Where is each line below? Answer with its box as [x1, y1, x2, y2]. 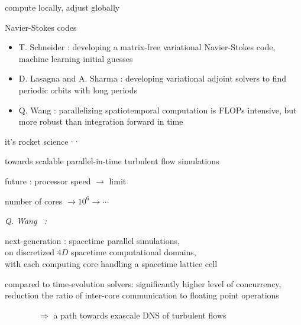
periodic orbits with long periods [18, 83, 137, 96]
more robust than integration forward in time [18, 115, 183, 128]
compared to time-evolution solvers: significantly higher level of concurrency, [5, 277, 281, 290]
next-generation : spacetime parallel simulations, [5, 234, 180, 246]
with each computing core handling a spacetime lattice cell [5, 257, 218, 269]
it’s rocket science [5, 135, 69, 147]
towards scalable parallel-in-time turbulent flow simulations [5, 155, 219, 167]
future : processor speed [5, 174, 91, 187]
